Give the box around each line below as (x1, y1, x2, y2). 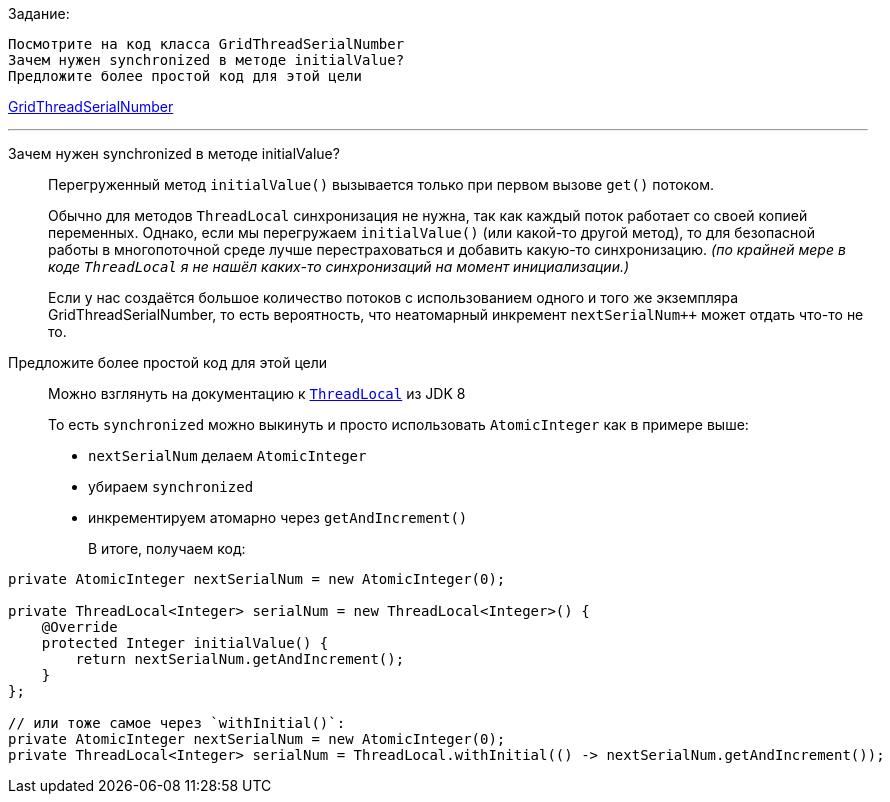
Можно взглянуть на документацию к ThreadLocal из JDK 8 (48, 385, 466, 402)
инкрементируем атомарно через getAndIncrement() (88, 509, 468, 526)
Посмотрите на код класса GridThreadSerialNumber (8, 36, 405, 52)
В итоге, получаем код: (88, 540, 246, 557)
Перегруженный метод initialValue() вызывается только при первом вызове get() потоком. (48, 176, 715, 193)
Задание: (8, 5, 70, 22)
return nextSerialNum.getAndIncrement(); (75, 651, 405, 667)
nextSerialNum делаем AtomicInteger (88, 447, 367, 464)
